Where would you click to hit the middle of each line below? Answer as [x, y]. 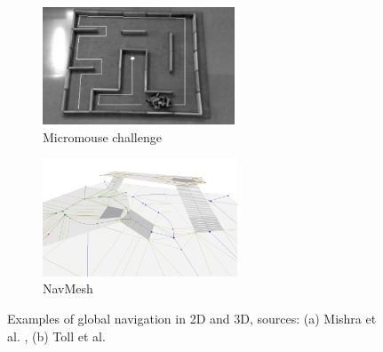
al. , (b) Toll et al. [56, 336]
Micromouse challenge [102, 136]
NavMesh [68, 288]
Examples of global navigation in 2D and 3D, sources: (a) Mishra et [192, 318]
